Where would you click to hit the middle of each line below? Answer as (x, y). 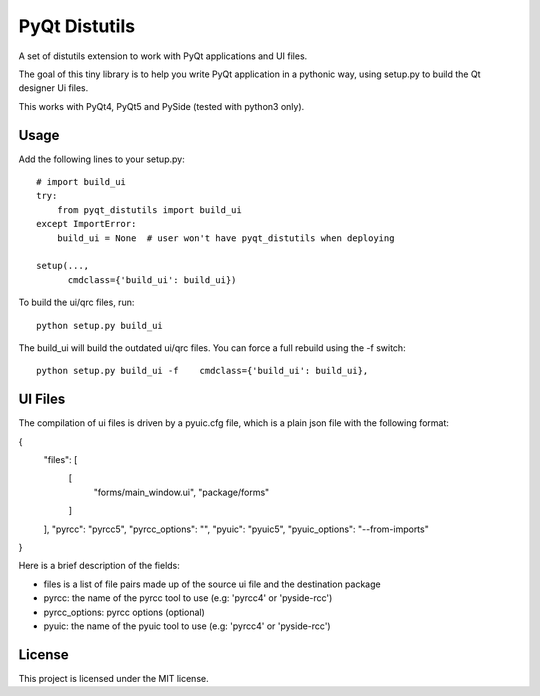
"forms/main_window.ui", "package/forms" (181, 492)
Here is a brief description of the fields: (99, 566)
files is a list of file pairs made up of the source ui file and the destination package (212, 584)
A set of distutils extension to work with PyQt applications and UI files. (163, 56)
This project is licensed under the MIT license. (113, 678)
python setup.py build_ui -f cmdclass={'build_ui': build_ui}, (202, 371)
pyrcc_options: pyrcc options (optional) (124, 612)
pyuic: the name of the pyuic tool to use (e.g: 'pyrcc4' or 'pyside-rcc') (187, 626)
